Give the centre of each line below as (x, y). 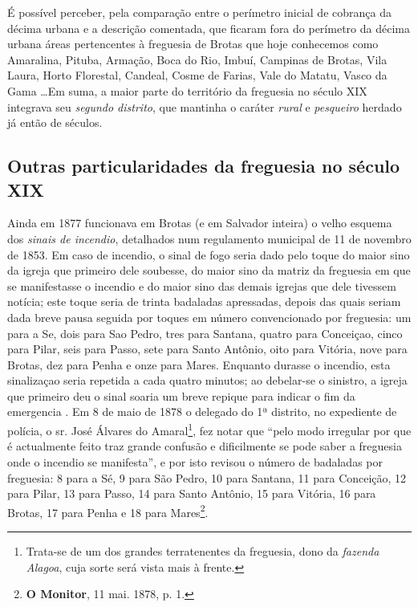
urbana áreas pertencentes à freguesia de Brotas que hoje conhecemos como (193, 44)
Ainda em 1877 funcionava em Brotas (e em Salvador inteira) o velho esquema (200, 223)
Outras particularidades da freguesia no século (204, 166)
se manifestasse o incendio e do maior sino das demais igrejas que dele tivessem (202, 285)
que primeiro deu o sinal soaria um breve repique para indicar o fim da (181, 395)
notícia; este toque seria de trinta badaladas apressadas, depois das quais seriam (204, 301)
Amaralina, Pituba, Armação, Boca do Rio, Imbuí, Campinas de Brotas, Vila (197, 59)
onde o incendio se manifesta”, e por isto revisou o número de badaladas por (195, 461)
